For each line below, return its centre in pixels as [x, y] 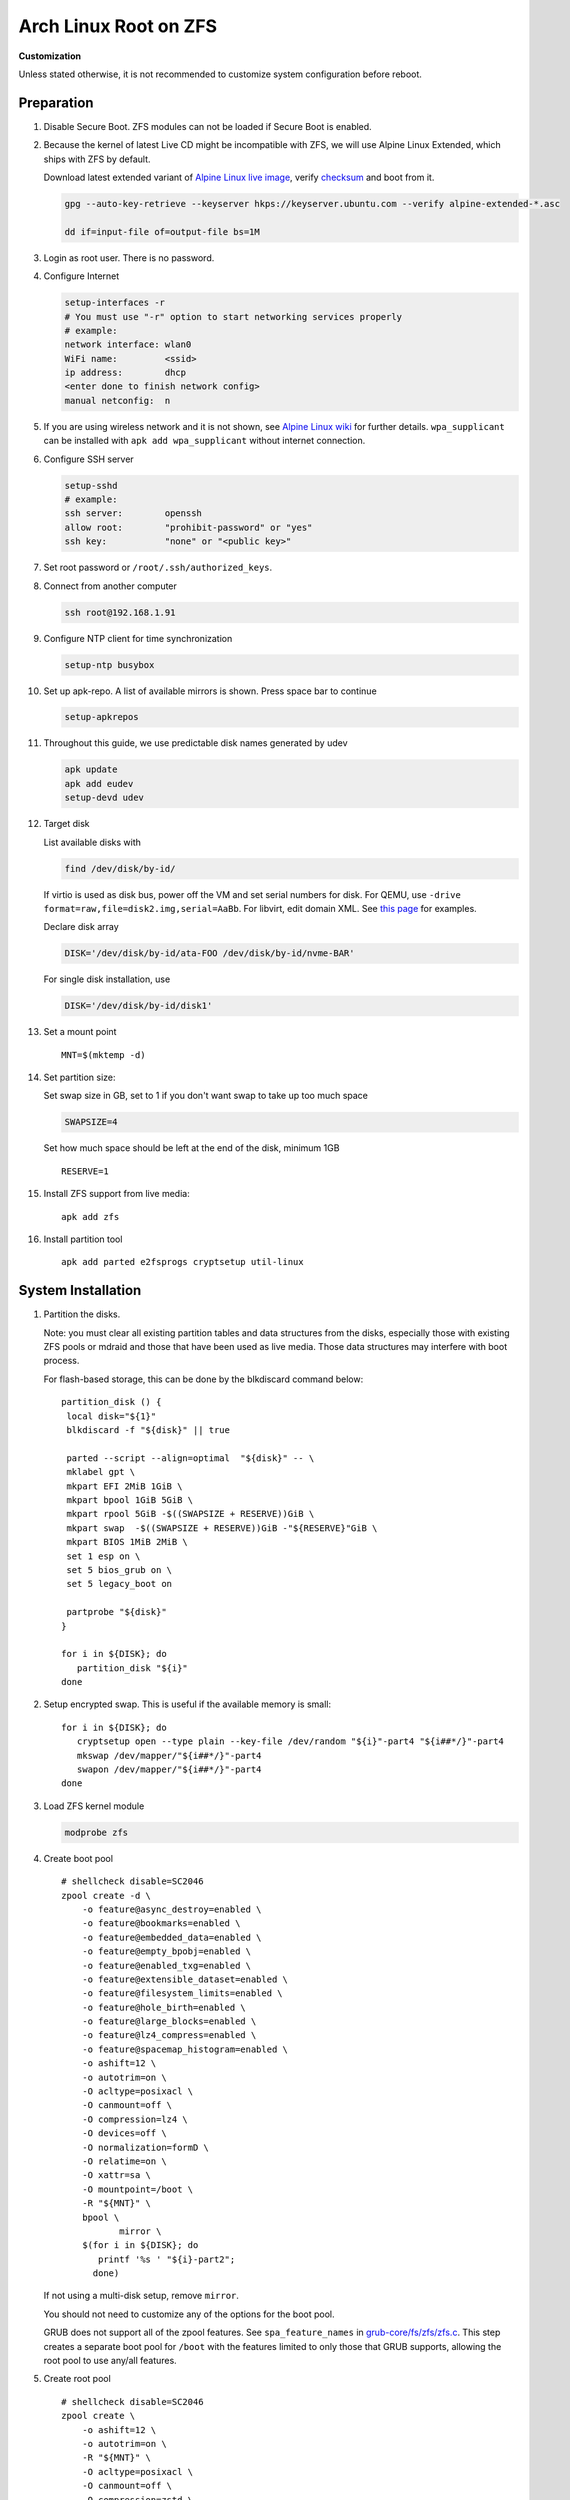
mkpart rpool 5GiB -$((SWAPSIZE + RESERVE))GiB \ [190, 1514]
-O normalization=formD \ [145, 2147]
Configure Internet [81, 276]
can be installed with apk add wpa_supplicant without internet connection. [204, 441]
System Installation [80, 1290]
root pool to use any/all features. [110, 2361]
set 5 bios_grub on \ [119, 1569]
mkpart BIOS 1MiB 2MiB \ [127, 1542]
